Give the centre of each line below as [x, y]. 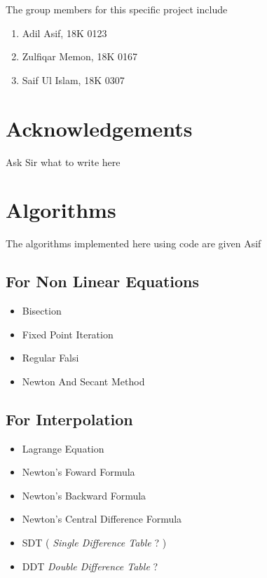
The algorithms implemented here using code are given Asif [133, 243]
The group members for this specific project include [117, 9]
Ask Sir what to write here [63, 161]
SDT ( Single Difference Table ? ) [94, 542]
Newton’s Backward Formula [84, 495]
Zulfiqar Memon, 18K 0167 [80, 56]
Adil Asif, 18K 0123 [64, 33]
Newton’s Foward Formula [78, 472]
